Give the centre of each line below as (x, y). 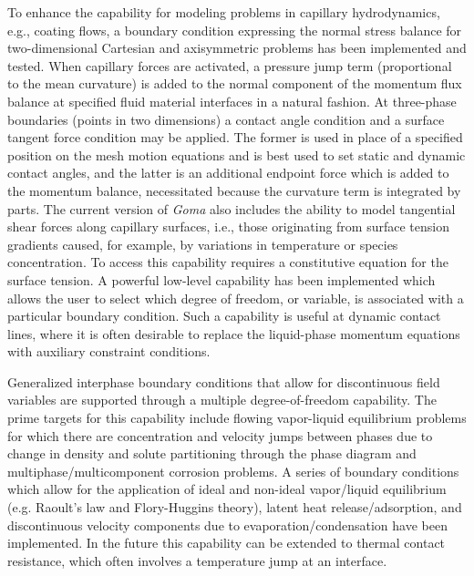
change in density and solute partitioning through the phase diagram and (212, 453)
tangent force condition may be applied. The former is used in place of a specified (235, 137)
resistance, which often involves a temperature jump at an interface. (197, 560)
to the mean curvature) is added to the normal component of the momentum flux (235, 83)
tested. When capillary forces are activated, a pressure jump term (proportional (230, 65)
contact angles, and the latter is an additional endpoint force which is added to (228, 173)
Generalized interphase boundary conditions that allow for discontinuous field (224, 381)
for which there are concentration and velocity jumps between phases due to (220, 435)
